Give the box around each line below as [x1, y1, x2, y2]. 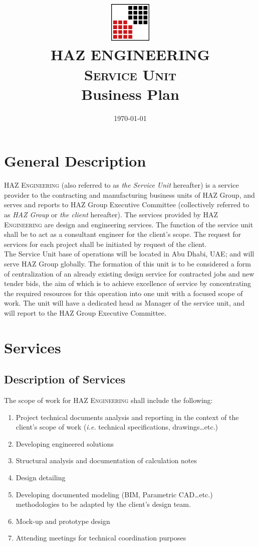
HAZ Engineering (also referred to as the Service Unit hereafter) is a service [4, 180, 239, 190]
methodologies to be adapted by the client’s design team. [16, 499, 191, 509]
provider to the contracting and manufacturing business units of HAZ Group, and [4, 189, 255, 200]
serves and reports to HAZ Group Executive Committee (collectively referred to [4, 199, 249, 210]
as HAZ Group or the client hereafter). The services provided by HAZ [4, 209, 218, 219]
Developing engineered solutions [16, 438, 114, 449]
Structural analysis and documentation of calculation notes [16, 455, 197, 466]
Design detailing [16, 472, 66, 483]
